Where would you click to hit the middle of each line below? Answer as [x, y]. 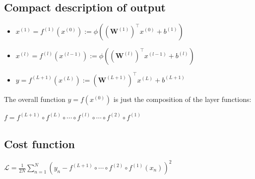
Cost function [40, 143]
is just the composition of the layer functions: [182, 99]
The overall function [35, 99]
